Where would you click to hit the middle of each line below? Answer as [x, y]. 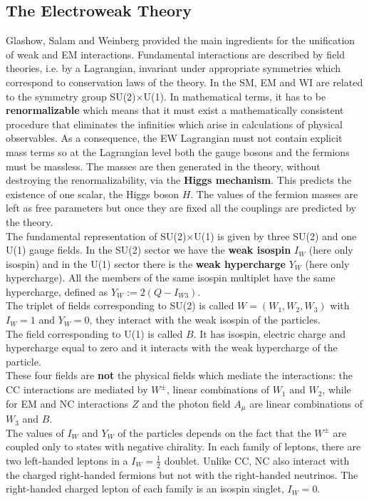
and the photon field [186, 403]
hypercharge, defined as [57, 291]
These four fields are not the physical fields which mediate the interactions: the [179, 375]
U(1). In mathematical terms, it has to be [235, 96]
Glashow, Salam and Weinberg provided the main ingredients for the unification [181, 40]
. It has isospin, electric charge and [270, 333]
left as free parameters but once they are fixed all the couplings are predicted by [181, 208]
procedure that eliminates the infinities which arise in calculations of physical [175, 124]
